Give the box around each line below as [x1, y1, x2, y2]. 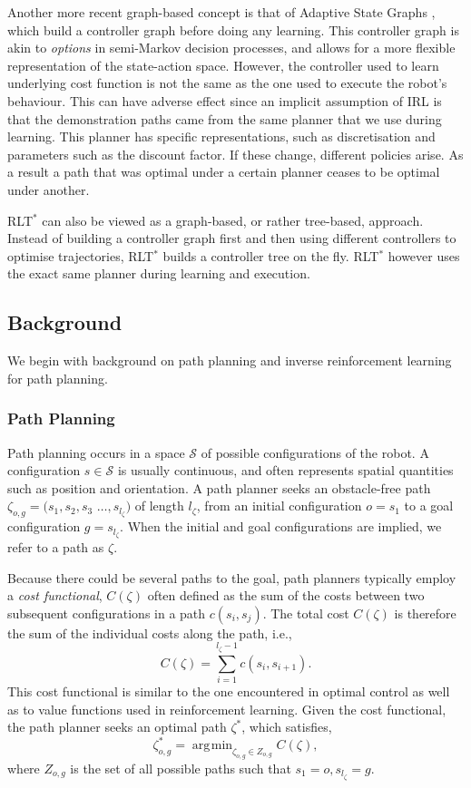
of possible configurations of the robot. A [201, 443, 429, 462]
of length [134, 496, 184, 515]
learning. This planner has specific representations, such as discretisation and [7, 127, 436, 146]
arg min [191, 739, 233, 753]
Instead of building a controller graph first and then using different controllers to [7, 229, 456, 248]
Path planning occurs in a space [7, 443, 185, 462]
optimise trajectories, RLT [7, 246, 154, 265]
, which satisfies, [241, 717, 332, 736]
